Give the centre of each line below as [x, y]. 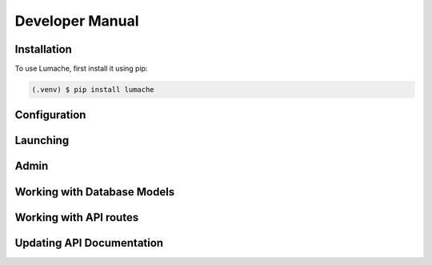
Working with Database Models [95, 192]
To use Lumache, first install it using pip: [81, 69]
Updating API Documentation [89, 243]
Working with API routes [77, 217]
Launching [42, 141]
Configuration [50, 115]
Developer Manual [77, 21]
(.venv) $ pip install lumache [93, 90]
